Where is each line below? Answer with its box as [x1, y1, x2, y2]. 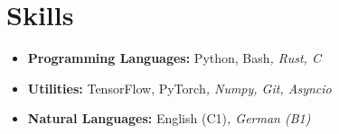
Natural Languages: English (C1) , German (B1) [27, 109, 311, 128]
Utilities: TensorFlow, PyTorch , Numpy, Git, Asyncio [27, 78, 332, 97]
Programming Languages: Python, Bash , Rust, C [27, 49, 321, 67]
